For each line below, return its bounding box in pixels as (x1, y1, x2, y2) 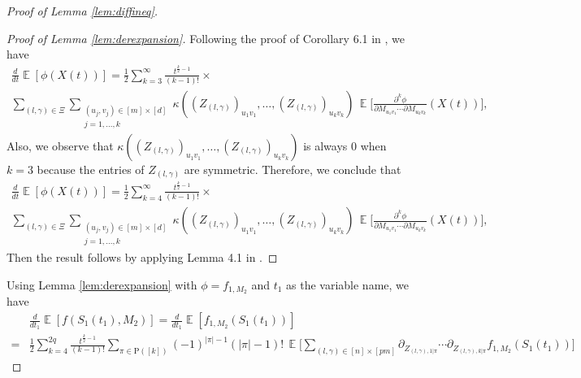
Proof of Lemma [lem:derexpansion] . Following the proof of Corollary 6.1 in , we (7, 29, 405, 46)
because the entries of (37, 160, 145, 177)
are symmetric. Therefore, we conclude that (184, 160, 401, 177)
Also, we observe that (7, 137, 114, 154)
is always (303, 137, 348, 154)
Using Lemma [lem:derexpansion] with (7, 276, 197, 293)
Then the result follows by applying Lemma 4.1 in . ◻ (7, 248, 278, 265)
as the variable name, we (286, 276, 410, 293)
